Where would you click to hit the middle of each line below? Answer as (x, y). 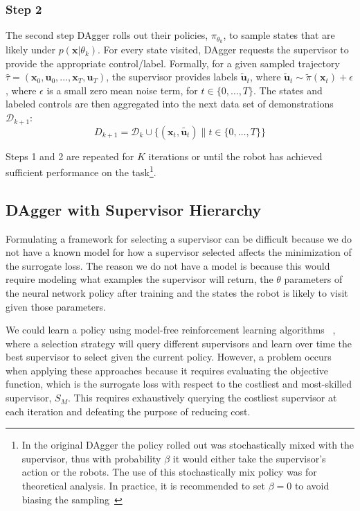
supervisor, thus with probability (91, 458)
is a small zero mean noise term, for (122, 90)
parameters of (313, 279)
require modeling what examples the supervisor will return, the (139, 279)
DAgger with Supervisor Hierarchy (134, 209)
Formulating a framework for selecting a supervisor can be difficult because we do (179, 238)
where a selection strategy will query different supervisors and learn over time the (179, 343)
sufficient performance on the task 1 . (81, 171)
